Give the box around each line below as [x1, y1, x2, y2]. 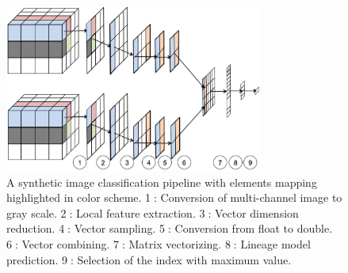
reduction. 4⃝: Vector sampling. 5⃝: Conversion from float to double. [6, 220, 333, 237]
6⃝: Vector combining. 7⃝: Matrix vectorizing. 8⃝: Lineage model [6, 235, 311, 252]
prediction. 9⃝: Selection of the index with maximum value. [6, 251, 292, 267]
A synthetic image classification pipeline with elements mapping [6, 173, 317, 190]
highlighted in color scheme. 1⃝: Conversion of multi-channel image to [6, 189, 342, 206]
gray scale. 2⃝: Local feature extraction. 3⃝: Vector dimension [6, 204, 299, 221]
